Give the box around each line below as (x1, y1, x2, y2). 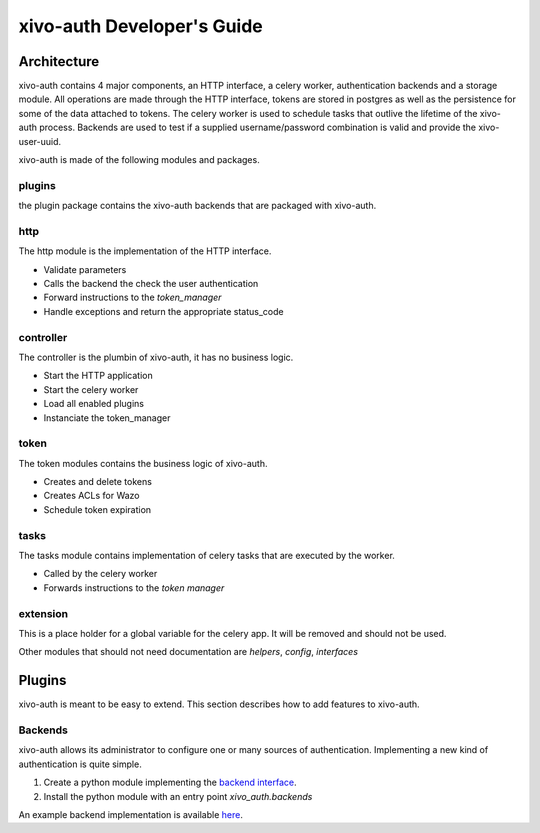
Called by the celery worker (43, 568, 158, 580)
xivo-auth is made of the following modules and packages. (18, 154, 260, 166)
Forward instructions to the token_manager (43, 291, 222, 304)
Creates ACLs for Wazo (43, 490, 140, 502)
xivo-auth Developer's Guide (18, 15, 264, 37)
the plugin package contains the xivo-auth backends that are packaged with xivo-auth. (18, 200, 377, 212)
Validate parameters (43, 263, 127, 275)
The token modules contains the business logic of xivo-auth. (18, 457, 268, 469)
